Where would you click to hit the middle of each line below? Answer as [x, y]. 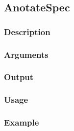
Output [19, 77]
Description [27, 31]
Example [22, 122]
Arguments [26, 54]
